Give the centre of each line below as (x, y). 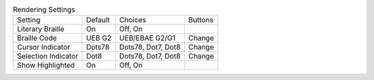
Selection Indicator (48, 57)
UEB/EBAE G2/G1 (147, 38)
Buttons (201, 20)
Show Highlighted (46, 66)
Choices (133, 20)
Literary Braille (41, 29)
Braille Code (37, 38)
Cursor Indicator (44, 47)
